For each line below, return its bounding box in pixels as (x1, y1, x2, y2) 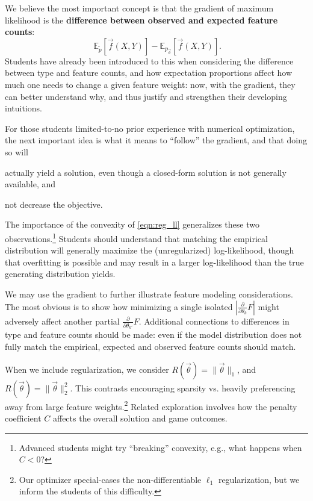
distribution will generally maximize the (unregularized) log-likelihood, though (5, 244, 294, 257)
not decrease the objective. (5, 198, 103, 210)
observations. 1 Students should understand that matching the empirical (5, 230, 268, 244)
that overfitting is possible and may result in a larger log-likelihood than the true (5, 255, 304, 268)
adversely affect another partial (5, 314, 120, 327)
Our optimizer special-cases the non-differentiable (19, 473, 202, 485)
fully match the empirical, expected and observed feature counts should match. (5, 340, 296, 353)
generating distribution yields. (5, 267, 116, 280)
